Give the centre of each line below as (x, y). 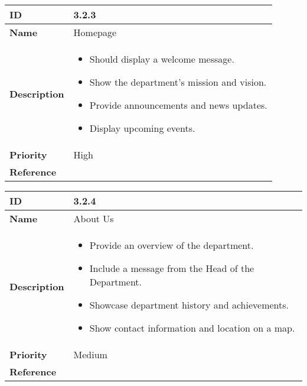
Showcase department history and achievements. (189, 305)
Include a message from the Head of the (172, 268)
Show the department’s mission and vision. (178, 82)
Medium (90, 354)
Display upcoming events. (142, 128)
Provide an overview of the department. (172, 245)
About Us (94, 218)
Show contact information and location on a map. (192, 328)
